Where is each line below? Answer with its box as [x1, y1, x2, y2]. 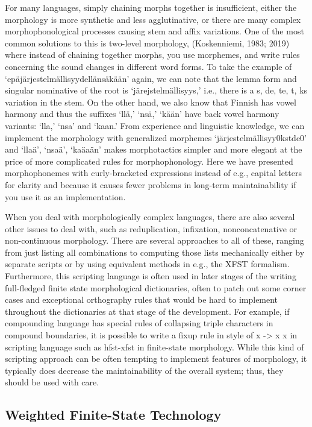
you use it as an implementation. [5, 190, 126, 203]
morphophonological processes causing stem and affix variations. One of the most [5, 25, 304, 37]
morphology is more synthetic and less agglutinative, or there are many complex [5, 13, 301, 25]
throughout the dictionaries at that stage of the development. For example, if [5, 305, 290, 317]
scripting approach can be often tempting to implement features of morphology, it [5, 352, 307, 365]
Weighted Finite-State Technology [5, 405, 222, 424]
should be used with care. [5, 376, 99, 388]
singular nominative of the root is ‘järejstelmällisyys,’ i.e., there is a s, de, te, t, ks [5, 84, 308, 96]
